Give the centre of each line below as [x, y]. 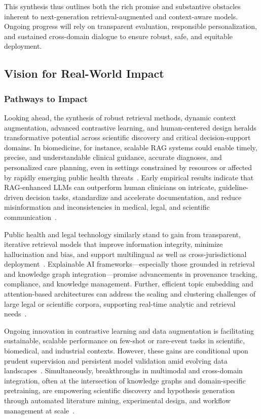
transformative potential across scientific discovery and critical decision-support [127, 137]
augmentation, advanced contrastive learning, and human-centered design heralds [130, 127]
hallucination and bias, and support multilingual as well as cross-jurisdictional [125, 254]
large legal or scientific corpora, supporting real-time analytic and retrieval [120, 303]
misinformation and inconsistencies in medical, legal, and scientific [107, 207]
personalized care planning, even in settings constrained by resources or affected [128, 167]
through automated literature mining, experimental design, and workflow [117, 400]
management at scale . [39, 410]
